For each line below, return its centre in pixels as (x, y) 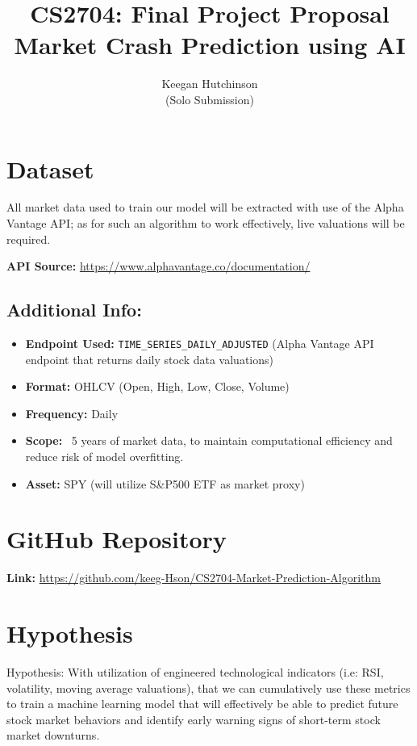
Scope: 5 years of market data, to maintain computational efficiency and (209, 440)
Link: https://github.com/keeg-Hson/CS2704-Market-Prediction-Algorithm (194, 578)
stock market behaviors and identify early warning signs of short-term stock (194, 719)
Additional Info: (74, 310)
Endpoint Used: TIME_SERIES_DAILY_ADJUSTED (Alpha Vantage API (200, 344)
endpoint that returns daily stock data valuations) (149, 359)
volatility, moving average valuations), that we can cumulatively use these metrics (208, 687)
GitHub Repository (117, 539)
